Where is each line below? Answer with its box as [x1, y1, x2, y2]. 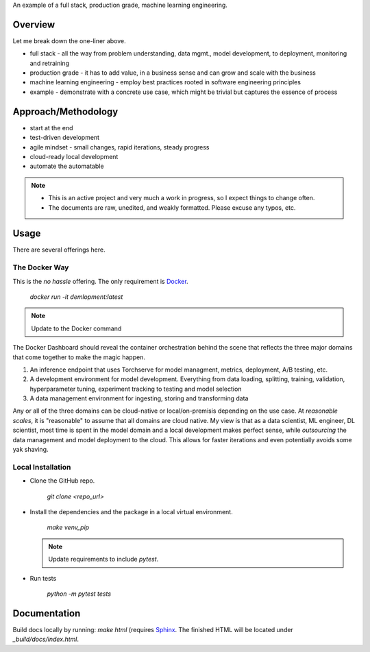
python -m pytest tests [47, 590, 112, 598]
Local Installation [12, 462, 71, 472]
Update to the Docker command [31, 324, 122, 333]
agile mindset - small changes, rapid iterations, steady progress [29, 143, 210, 151]
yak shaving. [12, 446, 49, 454]
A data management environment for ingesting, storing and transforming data [29, 394, 249, 402]
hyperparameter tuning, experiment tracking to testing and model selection [29, 385, 242, 393]
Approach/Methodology [12, 106, 119, 117]
